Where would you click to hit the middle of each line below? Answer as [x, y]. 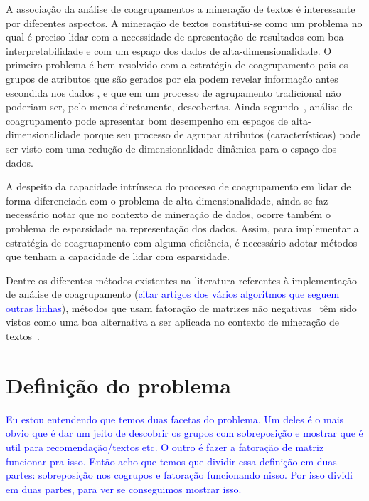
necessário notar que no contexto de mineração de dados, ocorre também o [168, 214]
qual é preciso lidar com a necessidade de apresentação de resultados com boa [175, 37]
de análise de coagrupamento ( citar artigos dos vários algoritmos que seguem [173, 294]
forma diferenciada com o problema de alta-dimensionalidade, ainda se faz [167, 200]
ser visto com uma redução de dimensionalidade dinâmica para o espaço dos [171, 148]
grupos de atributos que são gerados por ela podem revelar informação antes [172, 78]
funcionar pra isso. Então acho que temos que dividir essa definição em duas [171, 461]
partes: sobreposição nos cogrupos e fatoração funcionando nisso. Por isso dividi [179, 475]
